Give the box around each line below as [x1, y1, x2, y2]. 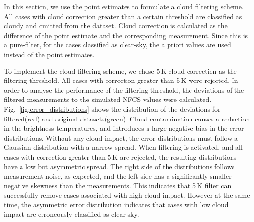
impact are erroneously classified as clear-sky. [4, 209, 139, 219]
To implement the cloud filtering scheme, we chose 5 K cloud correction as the [4, 65, 237, 76]
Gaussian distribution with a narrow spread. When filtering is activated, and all [4, 142, 243, 152]
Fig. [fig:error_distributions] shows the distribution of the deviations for [4, 103, 221, 114]
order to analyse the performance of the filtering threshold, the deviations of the [4, 84, 244, 95]
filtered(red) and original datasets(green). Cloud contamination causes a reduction [4, 113, 250, 123]
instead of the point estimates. [4, 49, 95, 59]
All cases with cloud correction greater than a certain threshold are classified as [4, 11, 242, 21]
